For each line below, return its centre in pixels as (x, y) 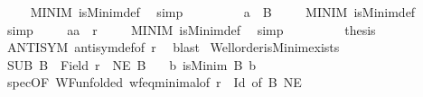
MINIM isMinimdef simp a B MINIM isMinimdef (223, 12)
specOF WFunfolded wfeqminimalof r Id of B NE (154, 82)
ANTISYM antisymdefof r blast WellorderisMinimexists (173, 47)
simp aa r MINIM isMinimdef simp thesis (191, 29)
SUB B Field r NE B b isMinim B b (132, 64)
